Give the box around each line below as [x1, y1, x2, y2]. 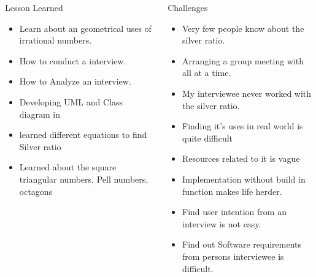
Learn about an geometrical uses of [19, 21, 152, 34]
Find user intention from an [182, 205, 287, 218]
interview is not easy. [182, 217, 261, 230]
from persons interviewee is [182, 249, 284, 262]
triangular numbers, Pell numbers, [19, 172, 148, 185]
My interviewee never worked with [182, 86, 312, 99]
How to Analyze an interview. [19, 75, 131, 88]
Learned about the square [19, 161, 117, 173]
